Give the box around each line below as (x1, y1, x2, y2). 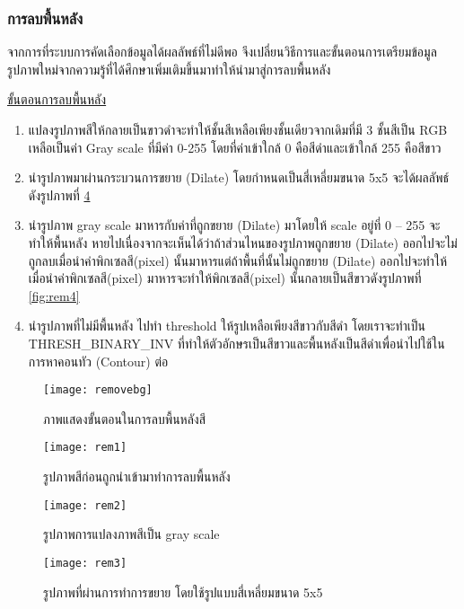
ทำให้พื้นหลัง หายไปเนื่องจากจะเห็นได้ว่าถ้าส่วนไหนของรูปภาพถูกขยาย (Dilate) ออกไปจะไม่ (28, 233, 458, 252)
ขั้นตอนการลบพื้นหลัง (7, 90, 107, 109)
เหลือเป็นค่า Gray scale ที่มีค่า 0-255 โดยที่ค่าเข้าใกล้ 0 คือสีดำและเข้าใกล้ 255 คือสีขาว (28, 137, 442, 156)
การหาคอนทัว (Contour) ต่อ (28, 351, 169, 370)
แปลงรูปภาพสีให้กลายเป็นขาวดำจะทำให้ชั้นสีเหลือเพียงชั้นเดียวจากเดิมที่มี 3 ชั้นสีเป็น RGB (28, 120, 448, 138)
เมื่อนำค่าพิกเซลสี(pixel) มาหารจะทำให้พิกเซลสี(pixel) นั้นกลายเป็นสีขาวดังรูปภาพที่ (28, 269, 422, 287)
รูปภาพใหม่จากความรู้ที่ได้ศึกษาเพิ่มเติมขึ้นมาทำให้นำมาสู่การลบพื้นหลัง (7, 59, 331, 78)
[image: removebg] (43, 384, 153, 397)
